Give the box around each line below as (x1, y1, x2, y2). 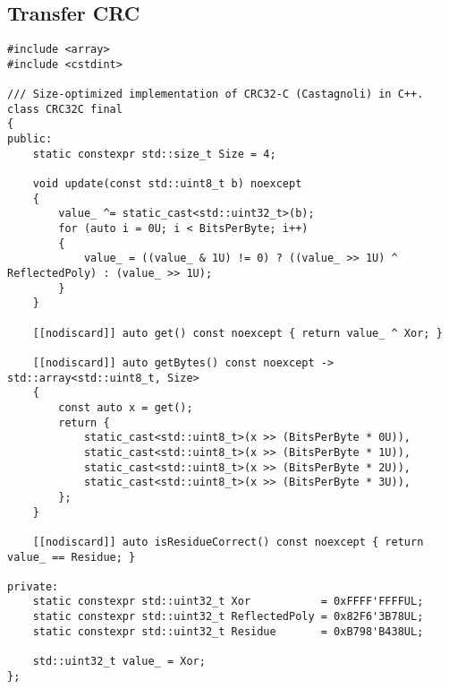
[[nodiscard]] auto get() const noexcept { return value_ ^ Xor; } (32, 326, 443, 340)
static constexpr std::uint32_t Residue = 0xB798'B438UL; (32, 624, 424, 638)
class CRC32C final (7, 102, 123, 116)
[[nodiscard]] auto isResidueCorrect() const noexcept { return (32, 535, 424, 548)
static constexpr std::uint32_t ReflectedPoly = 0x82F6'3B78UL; (32, 610, 424, 624)
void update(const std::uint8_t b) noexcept (32, 177, 302, 191)
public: (7, 133, 53, 146)
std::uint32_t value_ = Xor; (32, 655, 206, 668)
